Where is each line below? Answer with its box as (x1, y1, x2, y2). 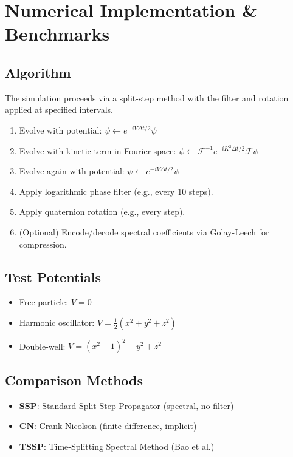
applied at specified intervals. (5, 103, 113, 116)
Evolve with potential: (19, 123, 102, 136)
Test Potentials (5, 267, 101, 286)
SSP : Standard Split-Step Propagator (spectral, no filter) (19, 399, 234, 411)
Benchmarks (5, 21, 110, 46)
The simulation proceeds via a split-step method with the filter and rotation (5, 91, 289, 104)
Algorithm (5, 63, 71, 81)
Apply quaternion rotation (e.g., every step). (19, 205, 185, 218)
